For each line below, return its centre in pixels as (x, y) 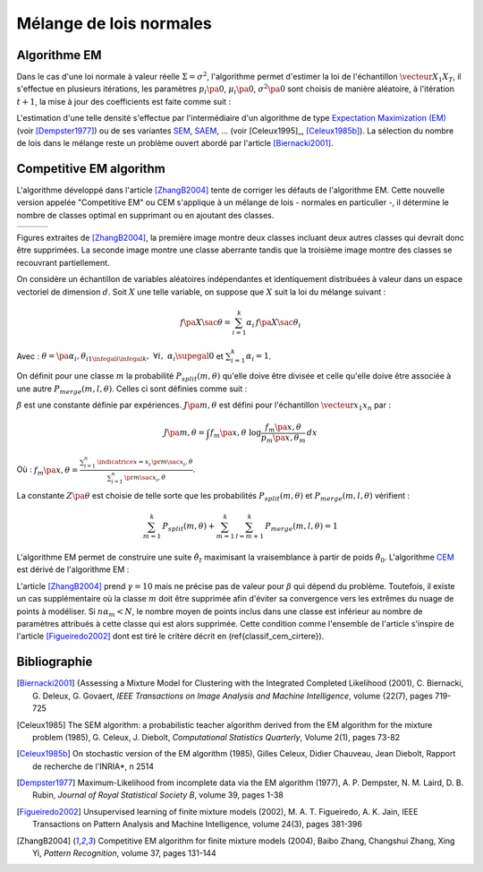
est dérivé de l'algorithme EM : (73, 569)
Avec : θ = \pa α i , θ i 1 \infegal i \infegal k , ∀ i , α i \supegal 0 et (120, 357)
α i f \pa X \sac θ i (274, 323)
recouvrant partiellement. (64, 262)
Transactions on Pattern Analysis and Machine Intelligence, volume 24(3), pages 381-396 (197, 825)
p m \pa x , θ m (283, 439)
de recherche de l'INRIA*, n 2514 (93, 766)
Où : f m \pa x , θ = (47, 470)
